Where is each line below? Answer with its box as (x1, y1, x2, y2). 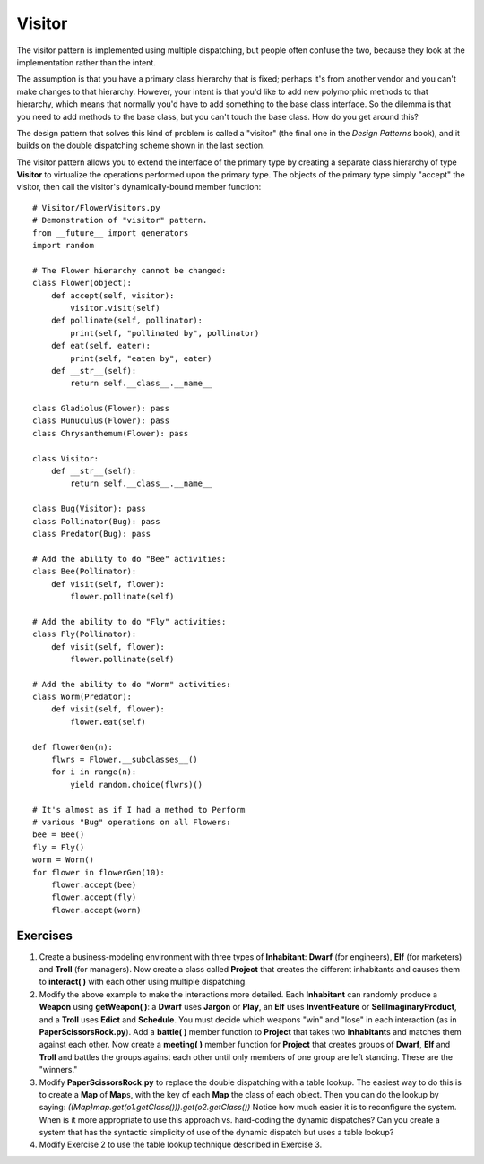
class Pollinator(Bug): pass (32, 516, 160, 526)
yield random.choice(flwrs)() (70, 780, 203, 789)
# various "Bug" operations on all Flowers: (32, 816, 232, 827)
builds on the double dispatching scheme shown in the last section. (16, 140, 265, 151)
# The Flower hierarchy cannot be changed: (32, 265, 227, 275)
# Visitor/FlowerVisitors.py (32, 203, 160, 212)
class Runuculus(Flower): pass (32, 416, 170, 426)
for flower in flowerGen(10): (32, 867, 166, 877)
